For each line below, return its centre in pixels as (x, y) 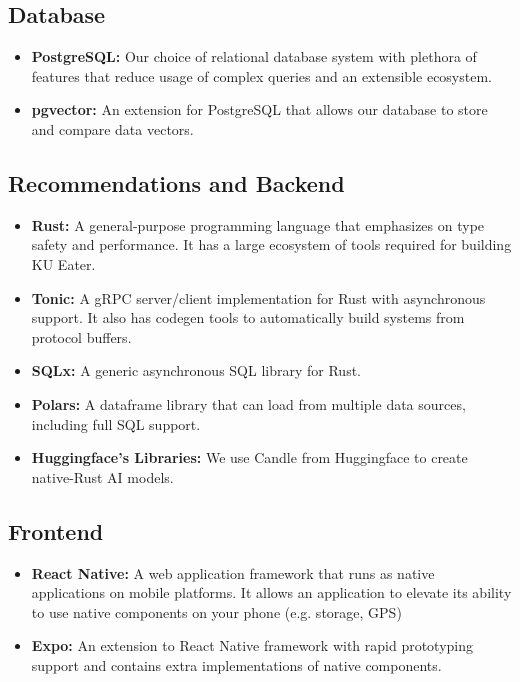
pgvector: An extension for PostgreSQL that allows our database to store (259, 109)
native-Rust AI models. (102, 476)
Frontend (56, 530)
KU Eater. (63, 263)
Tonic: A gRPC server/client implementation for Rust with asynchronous (258, 297)
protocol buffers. (81, 336)
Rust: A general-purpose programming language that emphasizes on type (258, 224)
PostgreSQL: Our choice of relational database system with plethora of (254, 56)
